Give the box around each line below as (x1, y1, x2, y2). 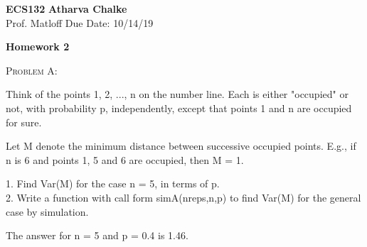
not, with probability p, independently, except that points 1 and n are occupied (6, 100, 352, 115)
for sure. (6, 114, 42, 129)
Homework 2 (6, 39, 70, 54)
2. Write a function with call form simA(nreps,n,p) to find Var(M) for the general (6, 190, 361, 204)
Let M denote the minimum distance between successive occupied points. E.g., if (6, 138, 356, 153)
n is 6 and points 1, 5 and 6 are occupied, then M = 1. (6, 152, 244, 167)
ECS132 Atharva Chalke (6, 1, 127, 16)
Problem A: (6, 62, 58, 77)
